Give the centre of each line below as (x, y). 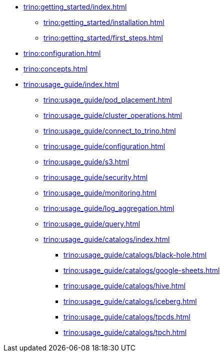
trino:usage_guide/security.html (96, 177)
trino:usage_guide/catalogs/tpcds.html (127, 317)
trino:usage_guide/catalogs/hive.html (125, 286)
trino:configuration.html (62, 53)
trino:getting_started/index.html (75, 7)
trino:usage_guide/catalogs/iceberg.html (130, 301)
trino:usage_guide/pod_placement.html (108, 100)
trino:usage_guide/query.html (92, 224)
